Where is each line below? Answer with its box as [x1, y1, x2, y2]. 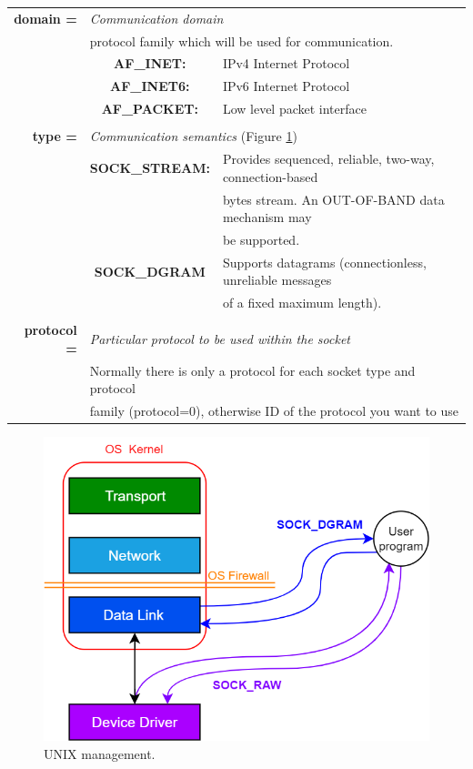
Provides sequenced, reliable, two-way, [222, 149, 435, 168]
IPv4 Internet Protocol [222, 54, 350, 73]
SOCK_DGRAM [94, 261, 206, 280]
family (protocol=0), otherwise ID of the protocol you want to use [89, 401, 459, 420]
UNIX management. [44, 744, 156, 763]
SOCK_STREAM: [89, 157, 210, 177]
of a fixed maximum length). [222, 293, 382, 312]
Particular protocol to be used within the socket [89, 329, 350, 349]
